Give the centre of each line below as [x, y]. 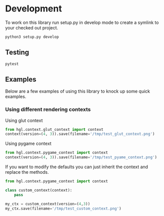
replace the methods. [27, 172]
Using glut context [24, 120]
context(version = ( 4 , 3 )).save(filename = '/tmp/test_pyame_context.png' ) [81, 157]
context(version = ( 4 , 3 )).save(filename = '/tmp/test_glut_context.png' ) [80, 134]
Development [34, 9]
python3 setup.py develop [32, 37]
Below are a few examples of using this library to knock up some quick [78, 91]
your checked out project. [32, 27]
